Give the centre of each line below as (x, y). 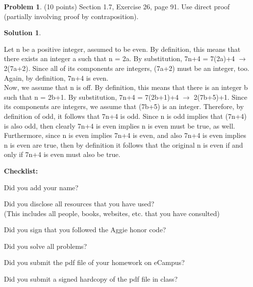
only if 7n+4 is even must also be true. (62, 154)
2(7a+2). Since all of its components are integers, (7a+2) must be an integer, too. (127, 68)
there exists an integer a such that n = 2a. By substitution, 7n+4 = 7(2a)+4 (119, 58)
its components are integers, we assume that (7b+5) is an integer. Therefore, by (124, 106)
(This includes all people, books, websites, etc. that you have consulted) (112, 213)
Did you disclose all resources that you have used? (79, 204)
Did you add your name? (41, 187)
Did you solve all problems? (46, 246)
